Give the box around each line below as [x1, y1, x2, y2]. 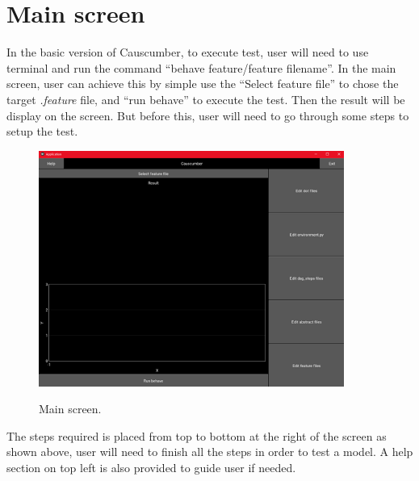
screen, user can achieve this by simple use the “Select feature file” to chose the [6, 75, 399, 92]
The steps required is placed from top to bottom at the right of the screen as [6, 427, 387, 444]
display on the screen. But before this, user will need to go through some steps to [6, 107, 409, 123]
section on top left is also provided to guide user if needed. [6, 459, 296, 476]
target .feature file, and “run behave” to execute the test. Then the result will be [6, 90, 405, 107]
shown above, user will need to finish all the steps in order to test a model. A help [6, 443, 413, 460]
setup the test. [6, 123, 78, 140]
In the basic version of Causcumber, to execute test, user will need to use [6, 44, 369, 61]
